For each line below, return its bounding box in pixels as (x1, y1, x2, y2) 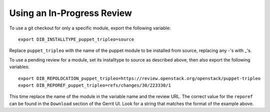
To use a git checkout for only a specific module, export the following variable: (9, 25, 171, 31)
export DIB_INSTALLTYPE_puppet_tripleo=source (18, 36, 134, 42)
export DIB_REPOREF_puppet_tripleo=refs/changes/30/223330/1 (18, 82, 171, 88)
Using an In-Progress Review (9, 7, 132, 18)
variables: (9, 64, 29, 70)
